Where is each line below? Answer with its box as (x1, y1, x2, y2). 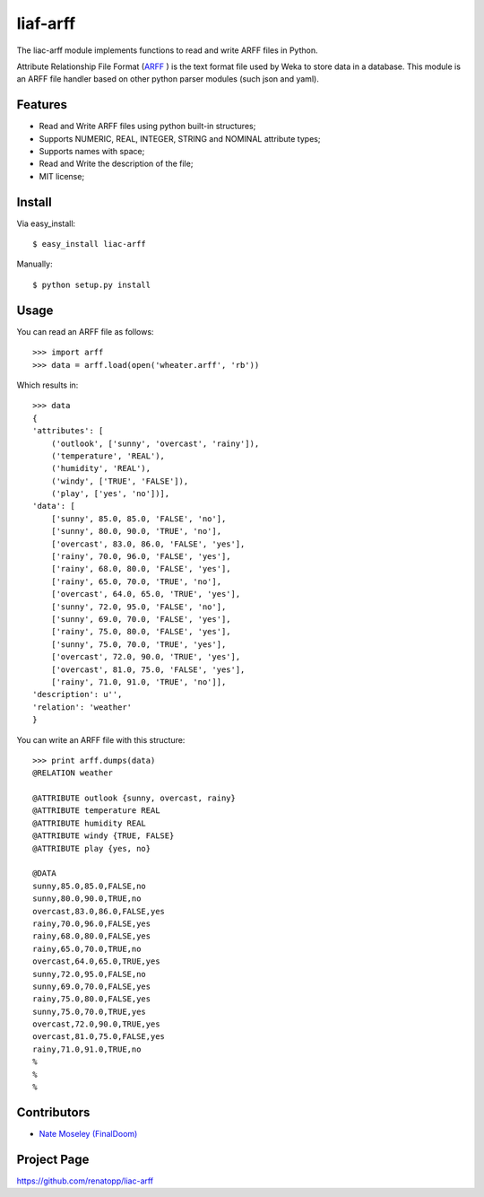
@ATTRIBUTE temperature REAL (32, 806, 160, 816)
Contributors (16, 1105, 91, 1120)
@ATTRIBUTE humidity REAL (32, 817, 147, 828)
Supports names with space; (39, 146, 145, 157)
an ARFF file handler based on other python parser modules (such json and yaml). (16, 74, 320, 84)
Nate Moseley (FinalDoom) (39, 1128, 138, 1139)
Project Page (16, 1151, 90, 1166)
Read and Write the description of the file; (39, 158, 194, 170)
